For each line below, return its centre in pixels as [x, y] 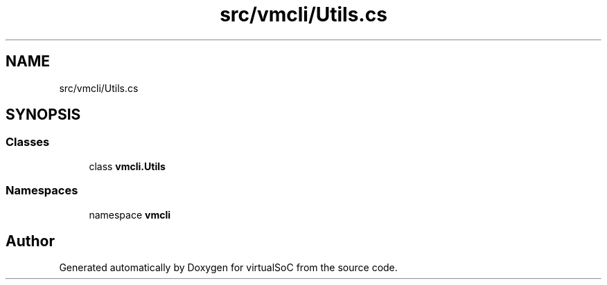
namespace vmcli [130, 214]
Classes [28, 142]
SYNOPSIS [43, 115]
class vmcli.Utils [127, 166]
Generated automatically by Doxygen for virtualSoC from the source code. [228, 268]
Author [30, 241]
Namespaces [42, 191]
